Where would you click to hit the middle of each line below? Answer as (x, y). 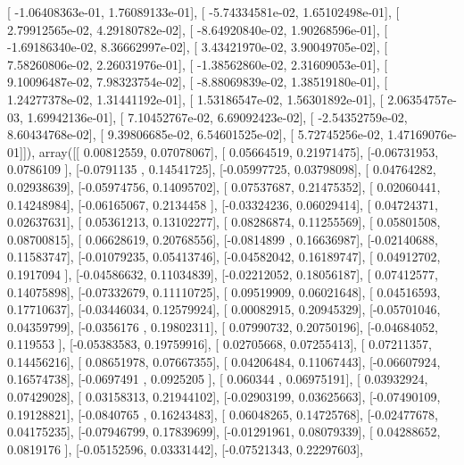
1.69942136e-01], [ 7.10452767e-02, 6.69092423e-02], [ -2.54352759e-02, (217, 116)
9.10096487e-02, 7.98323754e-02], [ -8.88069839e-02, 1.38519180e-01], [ (198, 82)
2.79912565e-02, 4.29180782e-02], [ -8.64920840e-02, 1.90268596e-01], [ (198, 29)
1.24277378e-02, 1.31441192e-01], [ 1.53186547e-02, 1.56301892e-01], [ (195, 99)
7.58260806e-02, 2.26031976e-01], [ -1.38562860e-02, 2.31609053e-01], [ (198, 64)
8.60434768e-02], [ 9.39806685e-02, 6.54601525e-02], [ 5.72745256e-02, (195, 134)
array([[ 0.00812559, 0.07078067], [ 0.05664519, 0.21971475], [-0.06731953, (239, 151)
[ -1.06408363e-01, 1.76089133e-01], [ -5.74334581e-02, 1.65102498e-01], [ (203, 12)
